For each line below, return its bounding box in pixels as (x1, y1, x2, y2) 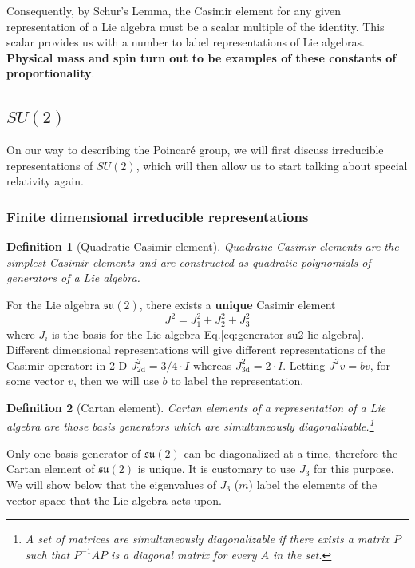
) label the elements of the (248, 475, 377, 492)
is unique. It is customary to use (137, 460, 296, 477)
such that (25, 546, 70, 562)
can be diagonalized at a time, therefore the (184, 444, 398, 461)
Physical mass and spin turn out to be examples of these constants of (6, 49, 397, 66)
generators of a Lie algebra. (6, 269, 140, 286)
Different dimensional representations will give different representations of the (6, 341, 386, 358)
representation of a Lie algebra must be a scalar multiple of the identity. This (6, 18, 385, 34)
